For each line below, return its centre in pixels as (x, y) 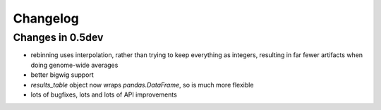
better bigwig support (62, 75)
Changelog (46, 18)
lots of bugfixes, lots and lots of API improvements (104, 94)
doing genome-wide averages (74, 65)
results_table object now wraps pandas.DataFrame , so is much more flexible (142, 85)
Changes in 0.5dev (58, 37)
